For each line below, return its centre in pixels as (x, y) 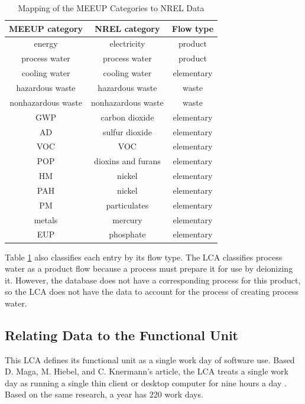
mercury (127, 219)
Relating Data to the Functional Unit (122, 335)
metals (46, 219)
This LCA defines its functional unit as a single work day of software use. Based (150, 359)
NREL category (127, 28)
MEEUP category (46, 28)
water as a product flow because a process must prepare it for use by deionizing (149, 268)
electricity (127, 43)
